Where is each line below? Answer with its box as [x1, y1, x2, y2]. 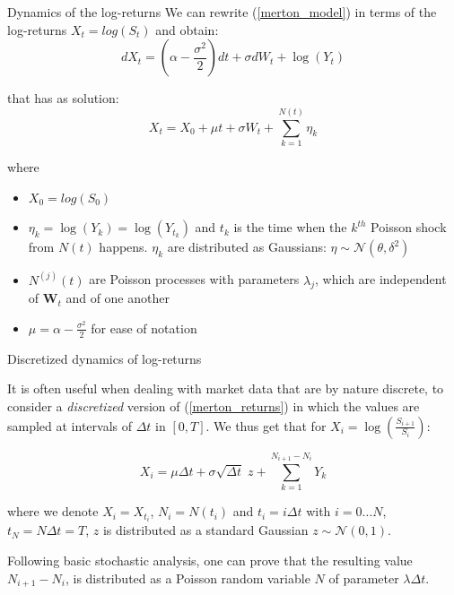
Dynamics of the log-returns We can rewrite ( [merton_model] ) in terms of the [7, 3, 437, 21]
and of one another [65, 289, 170, 307]
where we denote [7, 502, 99, 521]
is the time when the [233, 218, 347, 237]
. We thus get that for [205, 416, 327, 435]
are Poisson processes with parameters [89, 270, 300, 289]
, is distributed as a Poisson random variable [65, 568, 310, 587]
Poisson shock [371, 218, 447, 237]
